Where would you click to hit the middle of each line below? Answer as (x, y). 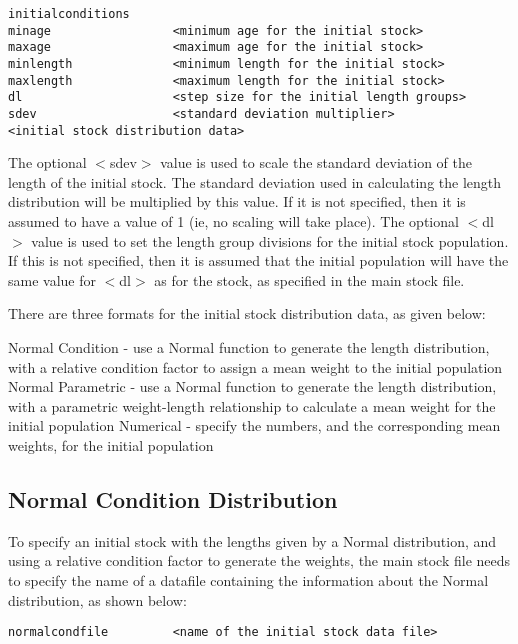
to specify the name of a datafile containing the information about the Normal (248, 579)
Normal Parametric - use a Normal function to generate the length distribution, (252, 386)
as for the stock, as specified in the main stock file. (309, 279)
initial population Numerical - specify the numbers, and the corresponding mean (254, 425)
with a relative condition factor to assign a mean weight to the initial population (255, 366)
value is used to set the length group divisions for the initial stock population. (270, 240)
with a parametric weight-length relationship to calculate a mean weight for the (252, 405)
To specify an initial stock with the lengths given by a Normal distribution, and (252, 540)
